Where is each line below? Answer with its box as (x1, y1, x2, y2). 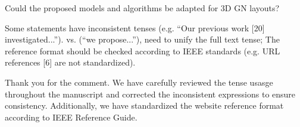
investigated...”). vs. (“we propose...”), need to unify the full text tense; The (5, 33, 280, 45)
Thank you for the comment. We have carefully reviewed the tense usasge (5, 76, 273, 88)
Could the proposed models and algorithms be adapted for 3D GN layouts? (5, 2, 280, 14)
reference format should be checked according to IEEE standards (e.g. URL (5, 44, 280, 57)
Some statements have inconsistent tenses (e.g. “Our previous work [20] (5, 21, 265, 34)
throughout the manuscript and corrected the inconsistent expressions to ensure (5, 87, 296, 100)
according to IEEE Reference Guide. (5, 110, 137, 123)
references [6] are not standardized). (5, 56, 136, 69)
